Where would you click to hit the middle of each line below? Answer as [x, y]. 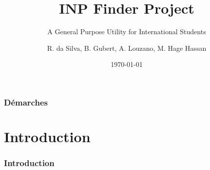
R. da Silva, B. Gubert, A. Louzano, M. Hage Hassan [127, 48]
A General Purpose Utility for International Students [127, 32]
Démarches [26, 102]
